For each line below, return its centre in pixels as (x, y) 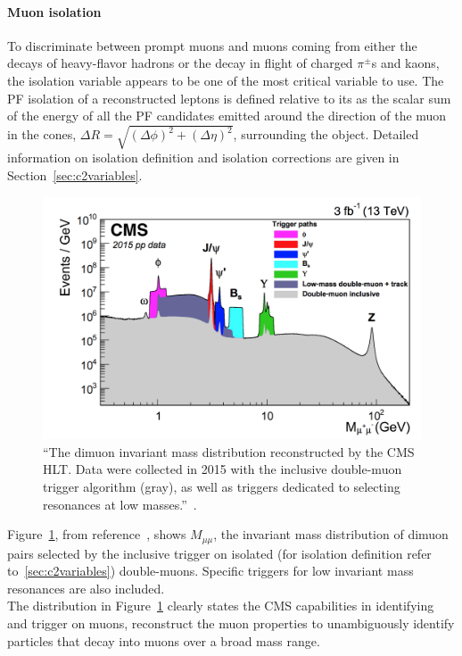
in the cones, (42, 134)
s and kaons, (405, 63)
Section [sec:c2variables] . (75, 174)
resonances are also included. (86, 588)
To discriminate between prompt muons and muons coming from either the (212, 45)
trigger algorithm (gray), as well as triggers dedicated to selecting (222, 486)
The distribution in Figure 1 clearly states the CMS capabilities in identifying (221, 606)
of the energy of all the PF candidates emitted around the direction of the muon (227, 116)
